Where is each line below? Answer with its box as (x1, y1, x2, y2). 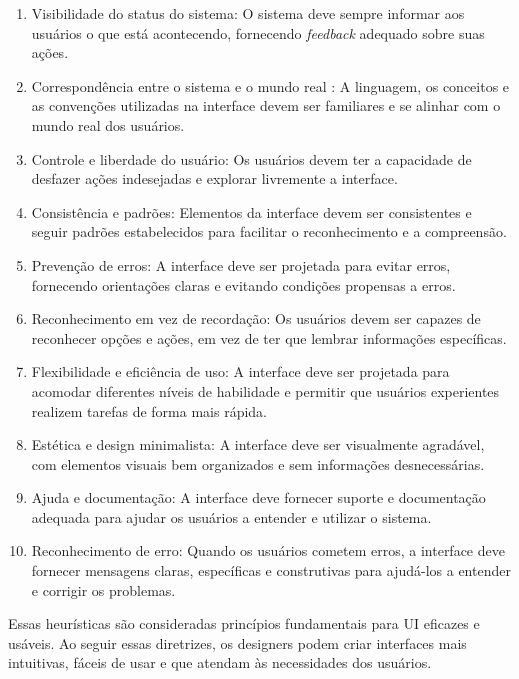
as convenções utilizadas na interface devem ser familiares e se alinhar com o (31, 95, 501, 116)
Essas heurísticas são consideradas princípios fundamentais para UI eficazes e (8, 613, 480, 634)
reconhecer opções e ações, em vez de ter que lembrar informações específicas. (31, 327, 507, 348)
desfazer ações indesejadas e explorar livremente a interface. (31, 168, 398, 189)
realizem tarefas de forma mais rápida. (31, 400, 267, 421)
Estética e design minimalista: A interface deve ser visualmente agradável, (31, 434, 485, 455)
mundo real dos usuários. (31, 114, 185, 135)
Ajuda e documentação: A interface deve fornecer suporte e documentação (31, 487, 486, 508)
